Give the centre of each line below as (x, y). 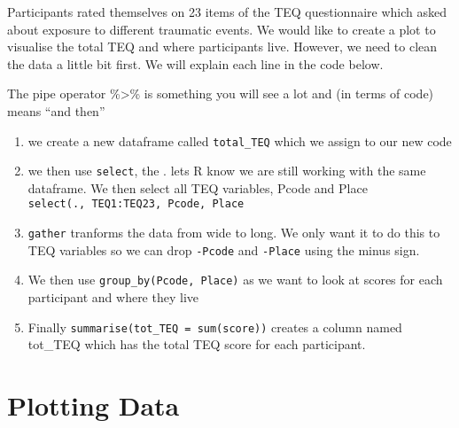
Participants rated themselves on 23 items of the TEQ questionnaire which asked (227, 12)
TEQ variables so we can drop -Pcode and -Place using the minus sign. (224, 249)
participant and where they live (113, 297)
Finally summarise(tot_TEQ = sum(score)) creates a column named (215, 327)
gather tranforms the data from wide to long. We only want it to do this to (234, 233)
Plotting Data (93, 405)
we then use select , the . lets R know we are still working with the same (227, 171)
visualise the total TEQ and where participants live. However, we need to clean (222, 47)
